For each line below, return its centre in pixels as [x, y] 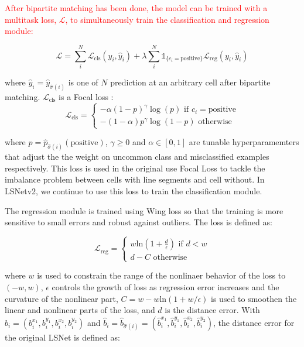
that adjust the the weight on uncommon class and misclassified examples [137, 157]
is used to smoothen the [254, 298]
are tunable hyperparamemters [244, 142]
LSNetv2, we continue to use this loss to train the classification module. [134, 191]
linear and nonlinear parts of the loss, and [80, 310]
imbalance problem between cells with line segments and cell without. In [135, 179]
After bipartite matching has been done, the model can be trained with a [136, 8]
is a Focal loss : [86, 96]
